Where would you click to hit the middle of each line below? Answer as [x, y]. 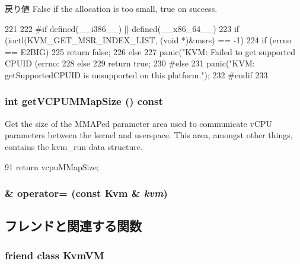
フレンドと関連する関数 [73, 226]
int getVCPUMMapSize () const [84, 101]
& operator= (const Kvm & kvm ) [86, 193]
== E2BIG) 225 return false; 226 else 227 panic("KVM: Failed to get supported [150, 51]
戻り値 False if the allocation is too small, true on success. [111, 8]
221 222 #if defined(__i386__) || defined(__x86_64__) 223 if [122, 28]
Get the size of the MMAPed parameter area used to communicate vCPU [139, 123]
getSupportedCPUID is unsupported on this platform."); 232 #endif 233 [136, 74]
